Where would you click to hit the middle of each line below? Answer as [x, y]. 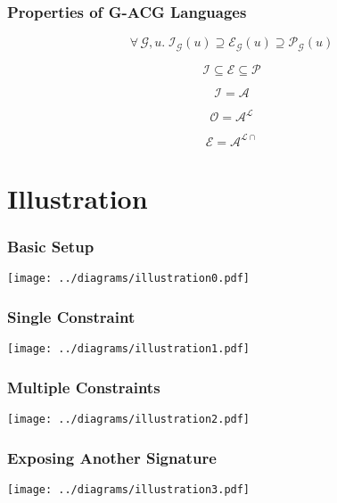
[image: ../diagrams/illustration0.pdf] [129, 279]
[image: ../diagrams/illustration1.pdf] [129, 349]
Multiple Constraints [84, 387]
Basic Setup [51, 246]
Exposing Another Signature [112, 457]
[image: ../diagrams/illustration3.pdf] [129, 489]
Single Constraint [71, 316]
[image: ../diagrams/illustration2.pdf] [129, 420]
